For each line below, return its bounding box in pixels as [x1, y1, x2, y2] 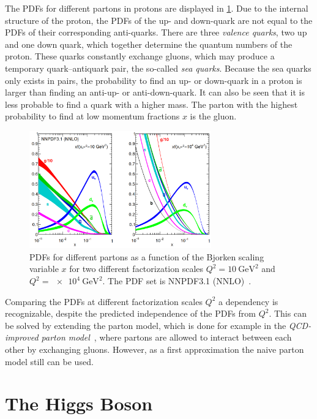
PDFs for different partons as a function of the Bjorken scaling [29, 250, 264, 263]
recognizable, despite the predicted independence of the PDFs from [5, 307, 256, 320]
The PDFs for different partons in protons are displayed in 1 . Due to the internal [5, 2, 308, 14]
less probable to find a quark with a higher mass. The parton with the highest [5, 97, 298, 110]
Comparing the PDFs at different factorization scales [5, 295, 203, 308]
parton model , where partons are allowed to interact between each [41, 331, 292, 344]
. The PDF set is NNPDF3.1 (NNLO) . [102, 274, 252, 287]
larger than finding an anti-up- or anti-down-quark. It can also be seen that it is [5, 86, 305, 99]
